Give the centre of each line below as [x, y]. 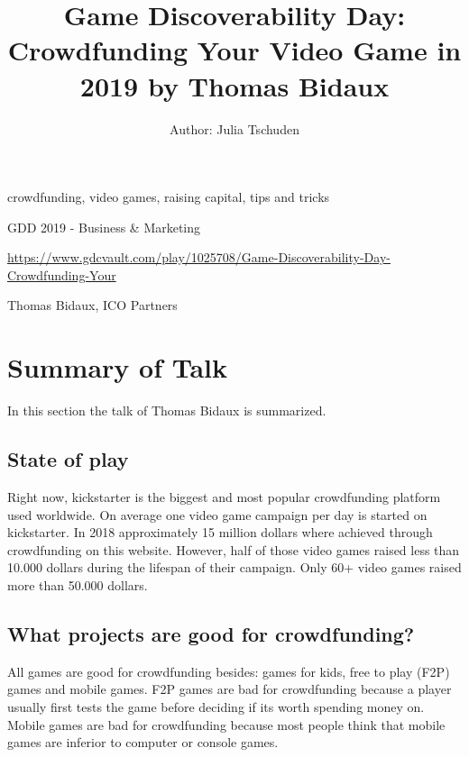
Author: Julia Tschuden [234, 128]
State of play [68, 459]
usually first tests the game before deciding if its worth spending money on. [216, 706]
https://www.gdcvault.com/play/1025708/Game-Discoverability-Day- [199, 257]
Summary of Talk [118, 367]
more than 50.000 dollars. [78, 584]
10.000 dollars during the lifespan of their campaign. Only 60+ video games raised [234, 567]
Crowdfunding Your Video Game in [234, 50]
